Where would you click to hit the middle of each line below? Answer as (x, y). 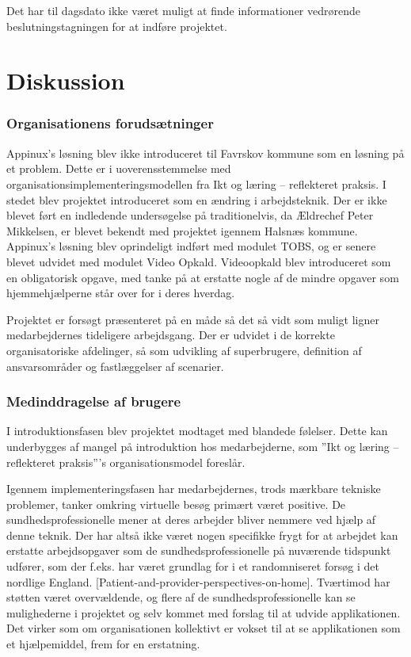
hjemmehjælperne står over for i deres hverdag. (121, 293)
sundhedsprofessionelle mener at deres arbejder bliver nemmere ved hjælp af (191, 519)
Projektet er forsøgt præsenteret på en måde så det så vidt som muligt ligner (193, 319)
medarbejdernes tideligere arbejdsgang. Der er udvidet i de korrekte (171, 335)
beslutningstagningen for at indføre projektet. (117, 26)
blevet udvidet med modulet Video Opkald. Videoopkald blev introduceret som (199, 261)
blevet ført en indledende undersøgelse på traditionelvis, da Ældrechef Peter (190, 215)
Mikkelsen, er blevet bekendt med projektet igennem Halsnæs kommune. (182, 230)
